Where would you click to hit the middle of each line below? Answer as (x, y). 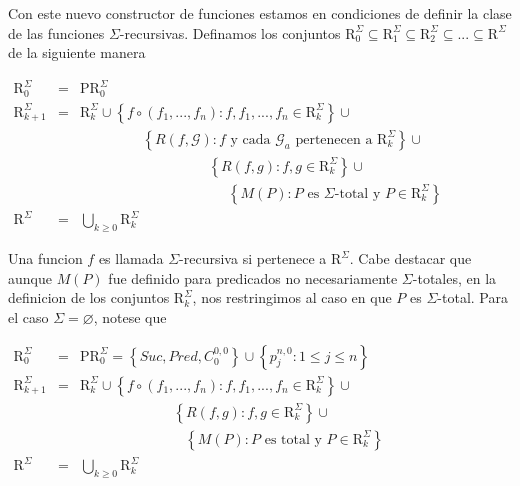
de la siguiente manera (77, 52)
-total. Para (472, 297)
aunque (30, 277)
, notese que (130, 317)
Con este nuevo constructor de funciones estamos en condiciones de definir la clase (260, 13)
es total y (293, 439)
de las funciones (56, 32)
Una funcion (45, 258)
